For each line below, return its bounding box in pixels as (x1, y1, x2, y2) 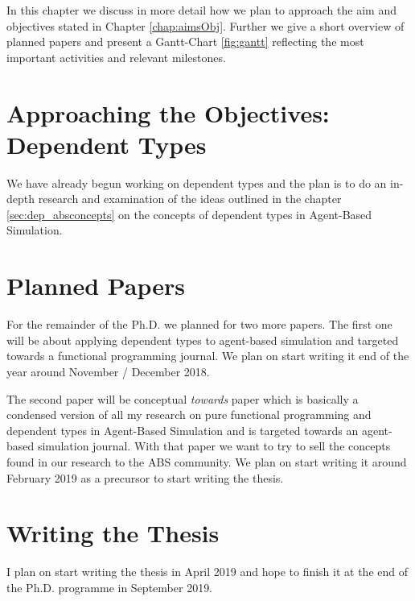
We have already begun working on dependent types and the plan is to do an (6, 174, 387, 191)
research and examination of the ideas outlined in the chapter (38, 190, 342, 207)
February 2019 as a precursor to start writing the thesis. (6, 469, 284, 486)
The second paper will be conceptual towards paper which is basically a (6, 390, 359, 407)
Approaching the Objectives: (6, 96, 330, 129)
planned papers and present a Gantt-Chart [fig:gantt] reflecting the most (6, 33, 364, 50)
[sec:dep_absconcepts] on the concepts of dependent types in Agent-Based (6, 205, 372, 222)
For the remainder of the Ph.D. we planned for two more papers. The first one (6, 316, 392, 333)
